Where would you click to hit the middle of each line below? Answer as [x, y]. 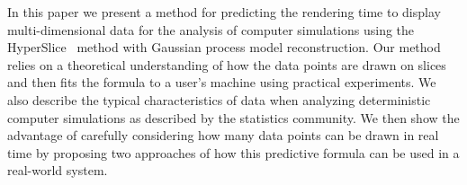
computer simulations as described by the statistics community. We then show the [233, 117]
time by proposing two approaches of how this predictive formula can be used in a [233, 152]
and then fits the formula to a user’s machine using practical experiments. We [222, 82]
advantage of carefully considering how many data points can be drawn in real [223, 135]
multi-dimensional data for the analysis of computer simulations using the [211, 29]
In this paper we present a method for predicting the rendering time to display [224, 12]
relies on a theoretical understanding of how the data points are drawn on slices [227, 64]
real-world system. [58, 170]
